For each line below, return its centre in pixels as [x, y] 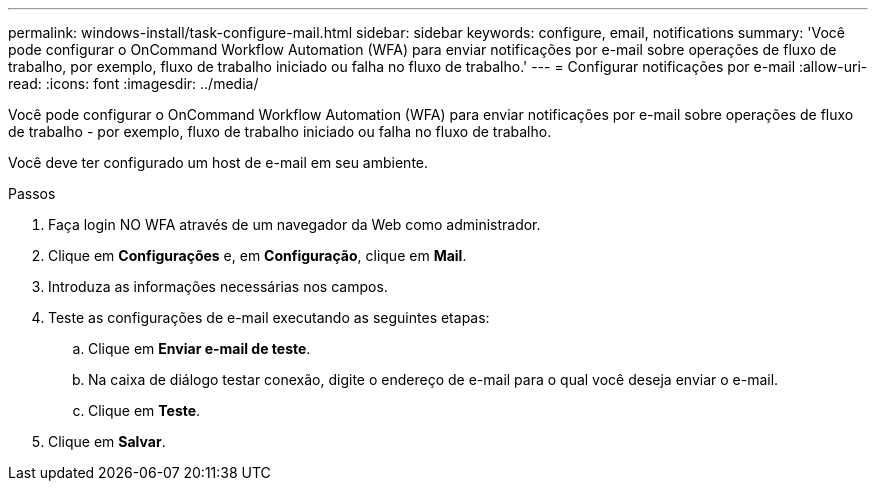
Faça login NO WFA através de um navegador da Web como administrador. [294, 224]
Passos [32, 193]
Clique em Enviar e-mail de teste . [199, 348]
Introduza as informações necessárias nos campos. [218, 286]
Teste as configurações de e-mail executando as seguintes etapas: [269, 317]
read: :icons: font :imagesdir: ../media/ [133, 83]
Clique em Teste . [144, 410]
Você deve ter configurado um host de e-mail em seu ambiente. [218, 162]
